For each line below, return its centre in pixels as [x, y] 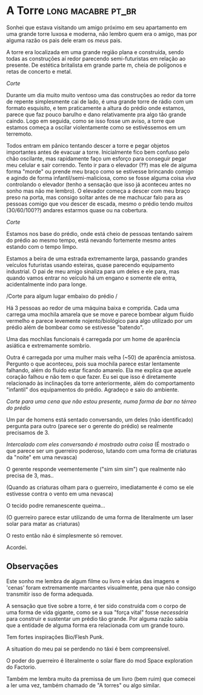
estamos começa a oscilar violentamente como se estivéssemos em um [96, 127]
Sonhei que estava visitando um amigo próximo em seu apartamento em [97, 27]
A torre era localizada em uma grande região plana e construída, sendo [95, 52]
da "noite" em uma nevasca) [42, 457]
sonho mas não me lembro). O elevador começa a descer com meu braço [98, 191]
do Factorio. [21, 667]
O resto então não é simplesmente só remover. [65, 535]
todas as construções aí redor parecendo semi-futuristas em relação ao [96, 58]
